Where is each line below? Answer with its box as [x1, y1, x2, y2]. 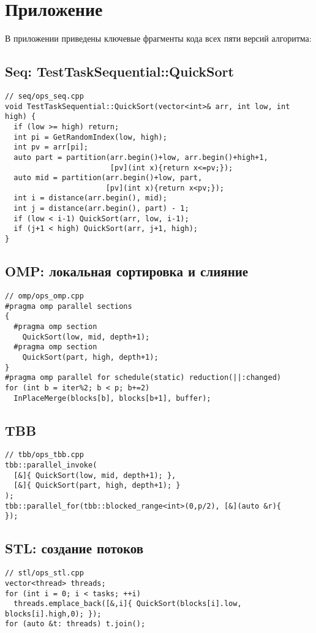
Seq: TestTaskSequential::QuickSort [5, 62, 234, 81]
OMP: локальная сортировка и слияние [5, 262, 249, 281]
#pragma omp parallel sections [5, 301, 132, 311]
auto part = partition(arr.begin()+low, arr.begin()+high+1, [13, 153, 268, 162]
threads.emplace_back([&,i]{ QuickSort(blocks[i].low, [13, 599, 242, 608]
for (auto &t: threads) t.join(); [5, 620, 146, 629]
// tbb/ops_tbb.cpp [5, 450, 84, 460]
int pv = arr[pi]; [13, 143, 89, 152]
